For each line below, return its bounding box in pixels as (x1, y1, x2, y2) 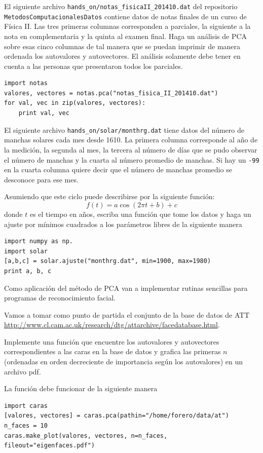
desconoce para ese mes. (4, 174, 79, 184)
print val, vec (18, 109, 69, 117)
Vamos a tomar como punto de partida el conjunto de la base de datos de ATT (4, 309, 250, 320)
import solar (4, 247, 48, 255)
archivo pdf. (4, 366, 41, 376)
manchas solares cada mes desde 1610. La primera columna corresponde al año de (4, 134, 258, 145)
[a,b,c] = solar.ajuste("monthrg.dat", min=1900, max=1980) (4, 257, 211, 265)
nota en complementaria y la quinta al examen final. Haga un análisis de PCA (4, 30, 247, 41)
